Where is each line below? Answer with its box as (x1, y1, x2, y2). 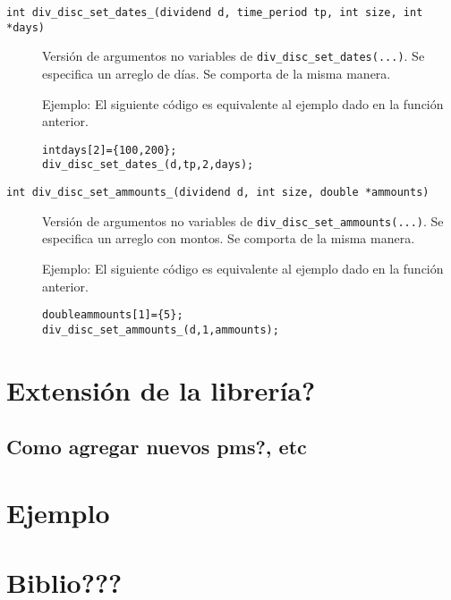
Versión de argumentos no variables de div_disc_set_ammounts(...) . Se (42, 211, 444, 230)
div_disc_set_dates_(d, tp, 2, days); (42, 158, 254, 172)
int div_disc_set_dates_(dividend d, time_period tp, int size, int (6, 6, 423, 19)
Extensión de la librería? (6, 371, 316, 408)
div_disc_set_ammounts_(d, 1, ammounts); (42, 323, 279, 336)
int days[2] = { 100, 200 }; (42, 143, 177, 156)
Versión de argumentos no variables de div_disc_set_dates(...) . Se (42, 46, 425, 65)
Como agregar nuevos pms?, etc (6, 433, 307, 461)
